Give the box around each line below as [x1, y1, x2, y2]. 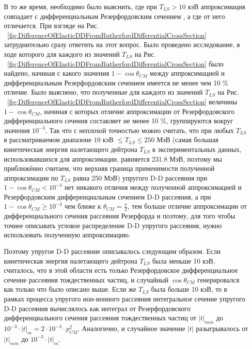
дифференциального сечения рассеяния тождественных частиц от [4, 313, 197, 323]
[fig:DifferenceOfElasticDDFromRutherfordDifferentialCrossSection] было [7, 58, 224, 68]
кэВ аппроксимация [188, 1, 245, 11]
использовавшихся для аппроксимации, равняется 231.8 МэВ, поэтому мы [4, 153, 222, 164]
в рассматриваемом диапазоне [4, 134, 92, 145]
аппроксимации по [4, 172, 58, 183]
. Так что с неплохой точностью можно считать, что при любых [45, 125, 234, 135]
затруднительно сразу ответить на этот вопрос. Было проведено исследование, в [4, 39, 240, 50]
